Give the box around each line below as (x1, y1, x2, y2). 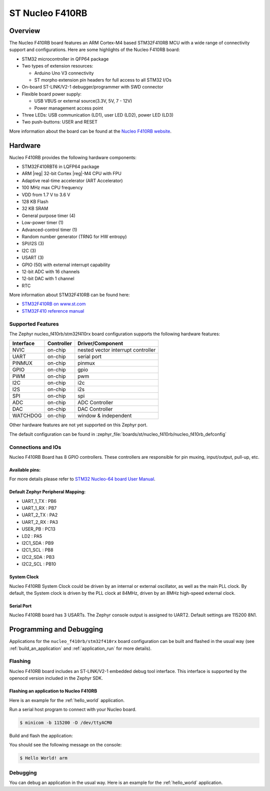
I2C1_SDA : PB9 (21, 540, 54, 546)
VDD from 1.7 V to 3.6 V (21, 192, 70, 198)
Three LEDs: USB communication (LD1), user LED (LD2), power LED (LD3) (21, 112, 173, 118)
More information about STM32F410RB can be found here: (9, 292, 130, 298)
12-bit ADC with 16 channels (21, 268, 80, 275)
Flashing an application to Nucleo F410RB (9, 688, 97, 694)
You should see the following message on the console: (9, 742, 122, 748)
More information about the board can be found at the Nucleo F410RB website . (9, 128, 172, 134)
